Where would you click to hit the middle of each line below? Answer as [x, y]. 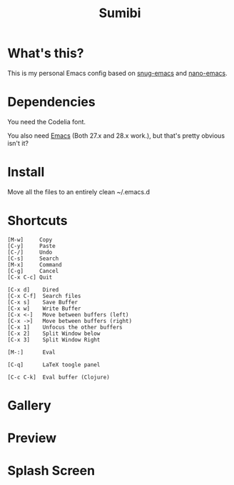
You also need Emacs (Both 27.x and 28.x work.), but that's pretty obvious [116, 135]
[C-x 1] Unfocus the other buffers [65, 327]
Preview [32, 438]
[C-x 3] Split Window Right [54, 340]
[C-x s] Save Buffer [43, 302]
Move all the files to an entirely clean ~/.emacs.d [78, 191]
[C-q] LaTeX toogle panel [54, 365]
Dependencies [51, 102]
